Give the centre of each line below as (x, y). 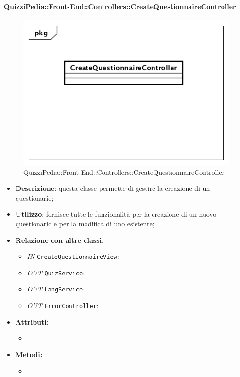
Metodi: (29, 354)
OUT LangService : (56, 289)
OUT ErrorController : (63, 305)
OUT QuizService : (56, 272)
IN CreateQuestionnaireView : (73, 256)
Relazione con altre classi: (60, 240)
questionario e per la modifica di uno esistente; (85, 223)
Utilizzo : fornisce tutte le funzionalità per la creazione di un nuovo (116, 214)
